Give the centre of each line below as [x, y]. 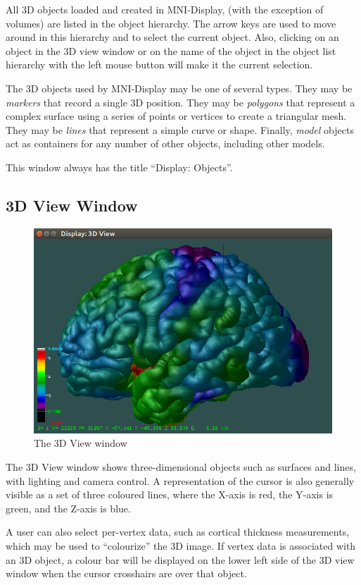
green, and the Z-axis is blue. [68, 508]
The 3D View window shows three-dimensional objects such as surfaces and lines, [181, 466]
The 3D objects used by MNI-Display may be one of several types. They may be [179, 88]
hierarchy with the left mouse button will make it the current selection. [159, 64]
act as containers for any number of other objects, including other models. [165, 143]
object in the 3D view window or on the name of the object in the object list [171, 50]
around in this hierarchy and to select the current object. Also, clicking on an [172, 37]
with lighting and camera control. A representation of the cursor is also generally [180, 480]
